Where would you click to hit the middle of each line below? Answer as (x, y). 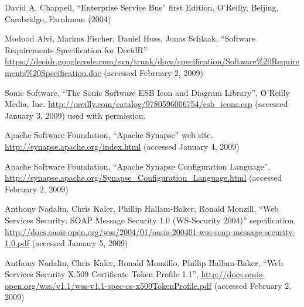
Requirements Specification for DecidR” (76, 49)
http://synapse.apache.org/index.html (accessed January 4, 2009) (122, 146)
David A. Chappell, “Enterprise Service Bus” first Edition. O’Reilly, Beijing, (142, 7)
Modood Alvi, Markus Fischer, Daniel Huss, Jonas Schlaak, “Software (130, 38)
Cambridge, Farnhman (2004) (58, 18)
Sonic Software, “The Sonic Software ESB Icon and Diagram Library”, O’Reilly (147, 92)
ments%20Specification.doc (53, 72)
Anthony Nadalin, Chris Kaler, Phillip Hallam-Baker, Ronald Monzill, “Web (142, 208)
